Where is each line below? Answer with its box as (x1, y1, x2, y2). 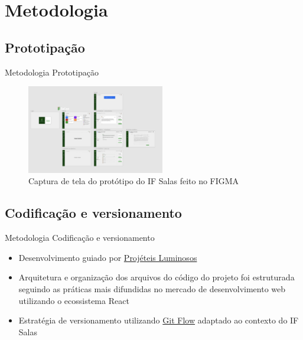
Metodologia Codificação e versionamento (5, 231, 155, 244)
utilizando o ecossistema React (18, 294, 129, 306)
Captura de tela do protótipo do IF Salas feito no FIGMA (28, 175, 239, 187)
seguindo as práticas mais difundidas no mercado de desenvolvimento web (18, 282, 286, 295)
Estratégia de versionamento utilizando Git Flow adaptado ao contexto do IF (18, 314, 299, 326)
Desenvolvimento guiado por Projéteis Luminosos (18, 251, 197, 263)
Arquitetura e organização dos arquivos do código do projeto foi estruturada (18, 271, 295, 283)
